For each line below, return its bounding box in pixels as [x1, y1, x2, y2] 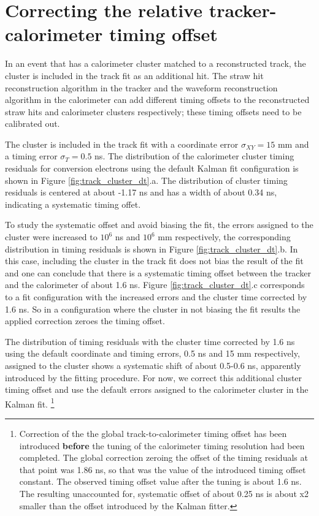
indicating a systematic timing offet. [5, 197, 141, 210]
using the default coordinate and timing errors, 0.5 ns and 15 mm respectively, [5, 347, 300, 360]
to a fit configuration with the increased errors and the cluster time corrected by [5, 290, 307, 303]
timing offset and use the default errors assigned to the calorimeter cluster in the [5, 383, 309, 396]
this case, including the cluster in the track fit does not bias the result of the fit [5, 254, 304, 267]
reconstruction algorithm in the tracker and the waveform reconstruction [5, 81, 278, 94]
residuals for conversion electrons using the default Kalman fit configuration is [5, 162, 299, 175]
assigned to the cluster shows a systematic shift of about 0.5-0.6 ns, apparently [5, 359, 301, 371]
